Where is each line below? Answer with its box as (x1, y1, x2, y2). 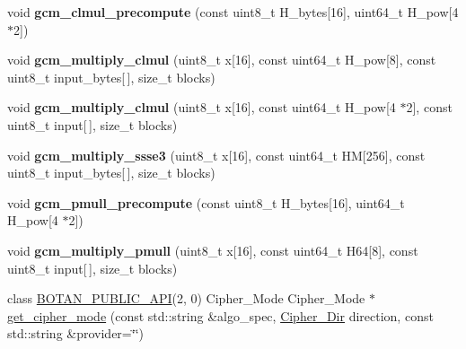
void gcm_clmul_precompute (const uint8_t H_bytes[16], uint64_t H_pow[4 (7, 3, 459, 21)
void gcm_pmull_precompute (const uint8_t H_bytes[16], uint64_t (7, 193, 405, 212)
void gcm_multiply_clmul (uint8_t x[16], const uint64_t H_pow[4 (7, 98, 396, 117)
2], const (406, 98, 453, 117)
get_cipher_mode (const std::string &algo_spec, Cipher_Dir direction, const (7, 306, 434, 325)
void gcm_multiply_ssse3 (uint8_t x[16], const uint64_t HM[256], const (7, 145, 426, 164)
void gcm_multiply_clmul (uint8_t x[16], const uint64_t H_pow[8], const (7, 50, 436, 69)
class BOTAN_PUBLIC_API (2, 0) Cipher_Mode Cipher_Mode (7, 289, 365, 308)
